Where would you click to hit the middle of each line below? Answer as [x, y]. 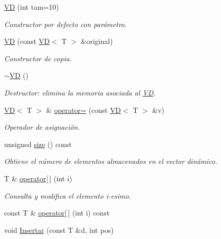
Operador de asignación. [42, 127]
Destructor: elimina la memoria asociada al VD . [80, 92]
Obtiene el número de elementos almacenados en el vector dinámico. [111, 161]
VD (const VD [27, 41]
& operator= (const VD [83, 110]
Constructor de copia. [38, 58]
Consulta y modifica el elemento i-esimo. [68, 195]
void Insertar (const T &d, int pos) [59, 230]
